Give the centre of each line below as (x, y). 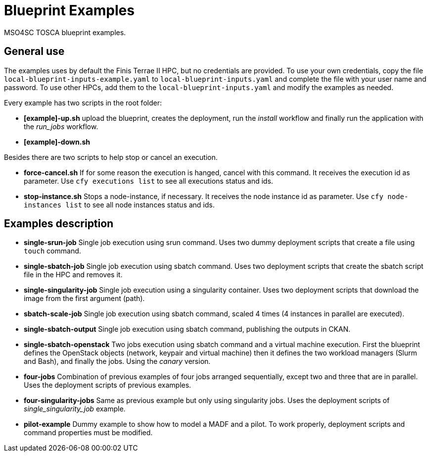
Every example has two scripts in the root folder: (83, 102)
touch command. (52, 251)
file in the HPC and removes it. (73, 275)
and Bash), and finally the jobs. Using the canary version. (117, 361)
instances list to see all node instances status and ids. (119, 204)
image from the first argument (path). (84, 299)
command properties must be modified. (88, 433)
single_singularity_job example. (75, 409)
